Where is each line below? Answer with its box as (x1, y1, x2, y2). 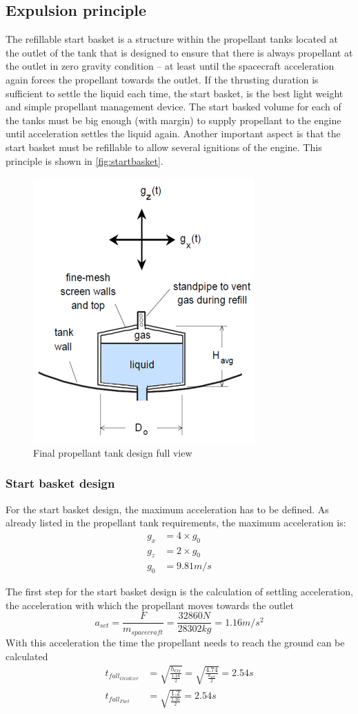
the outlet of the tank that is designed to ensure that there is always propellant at (6, 45, 353, 59)
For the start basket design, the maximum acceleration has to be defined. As (6, 502, 329, 516)
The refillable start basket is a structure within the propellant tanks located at (6, 32, 339, 46)
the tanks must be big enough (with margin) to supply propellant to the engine (6, 112, 341, 127)
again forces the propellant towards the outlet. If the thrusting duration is (6, 72, 319, 86)
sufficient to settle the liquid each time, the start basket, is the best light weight (6, 86, 344, 100)
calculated (6, 648, 48, 663)
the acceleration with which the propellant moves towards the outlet (6, 597, 294, 612)
